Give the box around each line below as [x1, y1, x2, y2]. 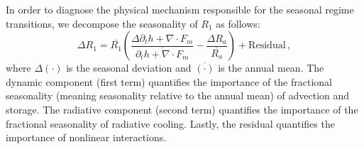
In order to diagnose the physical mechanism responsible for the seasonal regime [6, 2, 354, 16]
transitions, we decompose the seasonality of [6, 16, 198, 31]
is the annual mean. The [218, 60, 324, 75]
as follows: [216, 16, 260, 31]
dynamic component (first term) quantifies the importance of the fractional [6, 74, 332, 89]
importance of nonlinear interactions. [6, 130, 167, 145]
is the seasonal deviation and [66, 60, 192, 75]
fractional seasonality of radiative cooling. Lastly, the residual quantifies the [6, 116, 335, 131]
